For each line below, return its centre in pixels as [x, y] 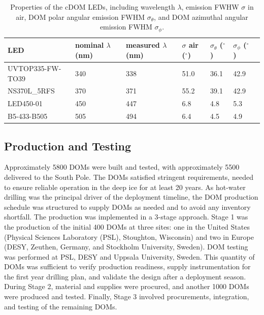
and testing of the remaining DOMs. [61, 306]
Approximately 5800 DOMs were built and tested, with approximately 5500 [122, 167]
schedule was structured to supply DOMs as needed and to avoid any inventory [127, 207]
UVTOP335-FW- [35, 68]
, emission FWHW [210, 7]
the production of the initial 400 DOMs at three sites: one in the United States [127, 226]
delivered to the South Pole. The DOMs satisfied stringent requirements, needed [129, 177]
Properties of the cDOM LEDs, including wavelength [93, 7]
